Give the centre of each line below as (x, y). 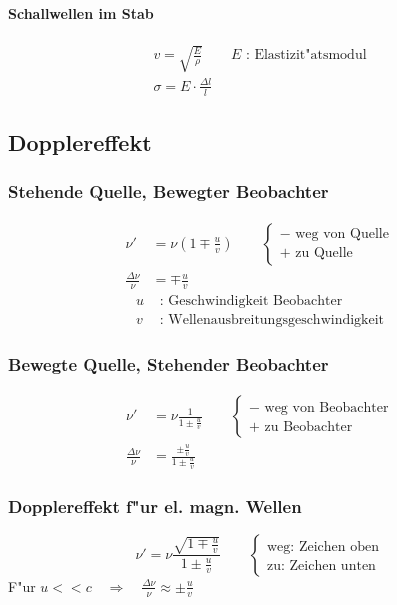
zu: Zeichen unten (321, 565)
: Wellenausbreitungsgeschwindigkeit (272, 320)
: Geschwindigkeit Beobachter (251, 301)
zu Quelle (324, 253)
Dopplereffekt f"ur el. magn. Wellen (155, 505)
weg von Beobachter (326, 407)
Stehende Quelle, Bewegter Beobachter (168, 191)
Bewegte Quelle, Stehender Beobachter (168, 364)
